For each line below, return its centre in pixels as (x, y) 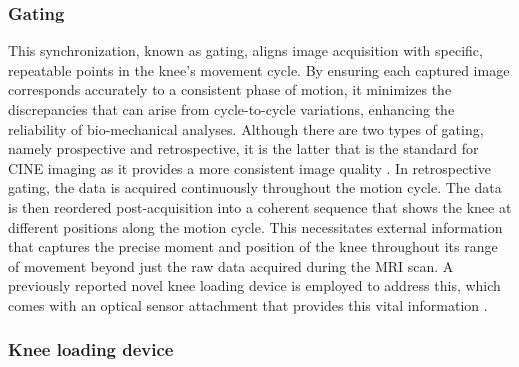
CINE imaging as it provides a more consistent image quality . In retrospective (249, 167)
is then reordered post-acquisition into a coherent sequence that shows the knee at (260, 206)
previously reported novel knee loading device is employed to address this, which (254, 285)
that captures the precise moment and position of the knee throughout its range (253, 246)
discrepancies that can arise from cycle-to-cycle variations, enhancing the (231, 109)
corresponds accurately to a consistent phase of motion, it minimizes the (230, 89)
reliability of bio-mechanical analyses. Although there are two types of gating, (246, 128)
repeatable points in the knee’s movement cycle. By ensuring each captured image (259, 69)
